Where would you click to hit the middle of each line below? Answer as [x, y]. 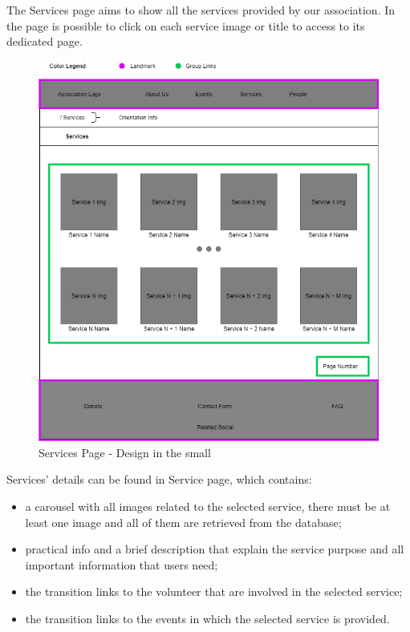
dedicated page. [45, 41]
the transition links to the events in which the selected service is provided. [207, 618]
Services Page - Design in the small [125, 452]
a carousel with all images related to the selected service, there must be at [208, 506]
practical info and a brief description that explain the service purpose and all [215, 549]
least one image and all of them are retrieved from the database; [183, 522]
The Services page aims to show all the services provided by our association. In [201, 10]
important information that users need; [122, 564]
